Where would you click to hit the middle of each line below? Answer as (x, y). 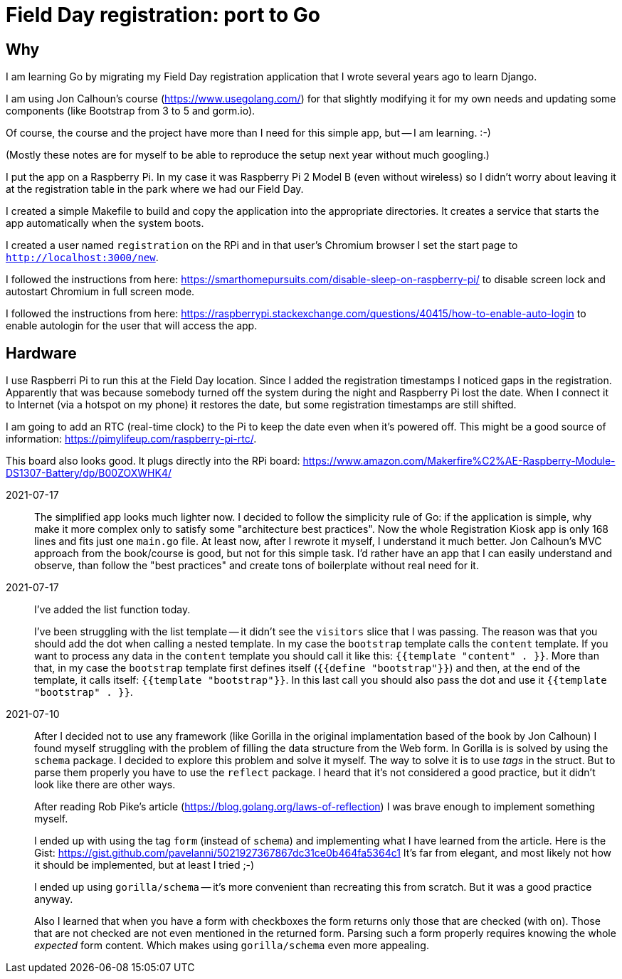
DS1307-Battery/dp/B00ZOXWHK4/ (89, 473)
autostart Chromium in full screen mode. (100, 292)
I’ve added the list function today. (112, 610)
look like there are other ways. (105, 785)
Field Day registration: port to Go (163, 15)
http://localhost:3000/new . (82, 258)
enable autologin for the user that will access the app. (132, 326)
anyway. (54, 899)
